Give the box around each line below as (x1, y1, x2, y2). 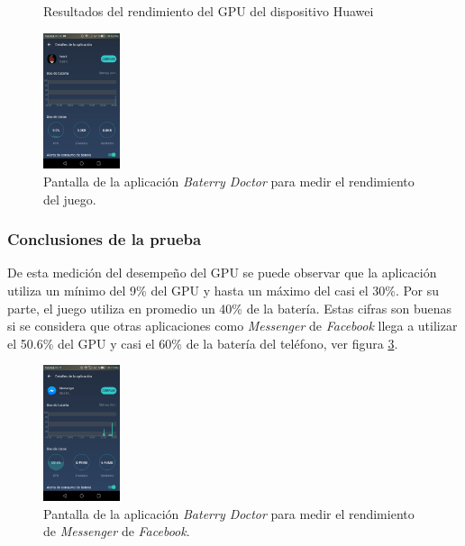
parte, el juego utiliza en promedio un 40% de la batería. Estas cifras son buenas (7, 298, 452, 317)
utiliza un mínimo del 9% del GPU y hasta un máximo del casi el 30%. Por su (7, 280, 440, 299)
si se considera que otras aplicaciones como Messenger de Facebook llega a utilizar (7, 316, 458, 335)
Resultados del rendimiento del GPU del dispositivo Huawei (43, 2, 374, 20)
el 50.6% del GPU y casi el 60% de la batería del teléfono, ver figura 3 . (7, 333, 398, 352)
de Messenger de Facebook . (43, 522, 190, 541)
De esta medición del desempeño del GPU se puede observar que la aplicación (7, 263, 437, 282)
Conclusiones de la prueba (7, 228, 202, 250)
